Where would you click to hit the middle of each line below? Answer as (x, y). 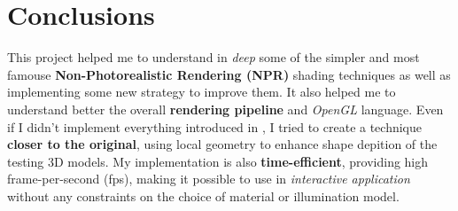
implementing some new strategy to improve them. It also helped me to (202, 92)
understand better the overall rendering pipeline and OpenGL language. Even (225, 109)
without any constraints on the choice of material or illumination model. (203, 195)
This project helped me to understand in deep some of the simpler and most (213, 57)
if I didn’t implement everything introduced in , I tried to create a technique (215, 126)
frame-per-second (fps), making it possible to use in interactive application (209, 179)
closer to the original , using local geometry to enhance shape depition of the (222, 144)
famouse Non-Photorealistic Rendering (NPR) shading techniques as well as (229, 74)
